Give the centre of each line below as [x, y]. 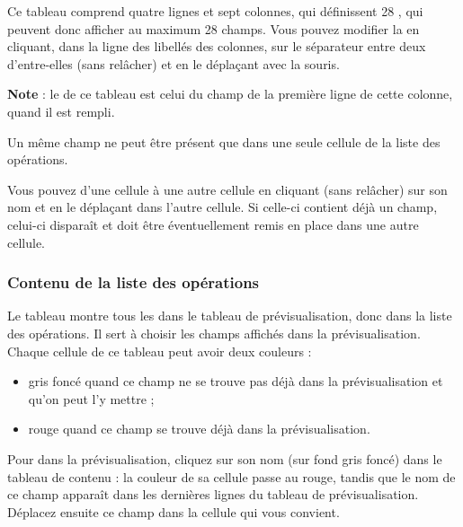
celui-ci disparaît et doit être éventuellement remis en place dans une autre [213, 224]
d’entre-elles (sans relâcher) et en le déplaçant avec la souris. [174, 63]
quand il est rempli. [61, 111]
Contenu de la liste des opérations [134, 282]
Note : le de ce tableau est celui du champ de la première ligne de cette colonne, [230, 94]
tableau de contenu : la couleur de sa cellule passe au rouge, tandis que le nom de [231, 476]
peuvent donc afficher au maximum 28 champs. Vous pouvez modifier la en [214, 28]
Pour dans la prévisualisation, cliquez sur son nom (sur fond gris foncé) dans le [225, 458]
